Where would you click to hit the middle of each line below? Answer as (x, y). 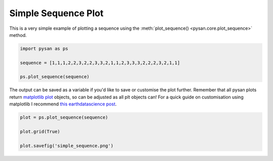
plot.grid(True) (40, 132)
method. (18, 35)
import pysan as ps (44, 48)
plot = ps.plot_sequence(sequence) (64, 118)
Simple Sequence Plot (56, 13)
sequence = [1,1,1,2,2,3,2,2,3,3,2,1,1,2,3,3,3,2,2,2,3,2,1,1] (100, 63)
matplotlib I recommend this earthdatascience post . (63, 104)
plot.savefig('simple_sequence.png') (67, 146)
